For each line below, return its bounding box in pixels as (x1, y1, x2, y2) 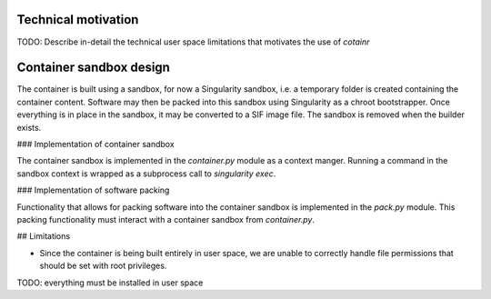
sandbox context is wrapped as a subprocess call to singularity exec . (16, 168, 276, 179)
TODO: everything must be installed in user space (16, 277, 204, 288)
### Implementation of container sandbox (16, 138, 175, 149)
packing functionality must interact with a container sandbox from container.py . (16, 214, 316, 224)
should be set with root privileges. (39, 260, 167, 272)
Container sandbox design (16, 60, 170, 75)
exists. (16, 122, 42, 133)
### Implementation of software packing (16, 184, 170, 195)
